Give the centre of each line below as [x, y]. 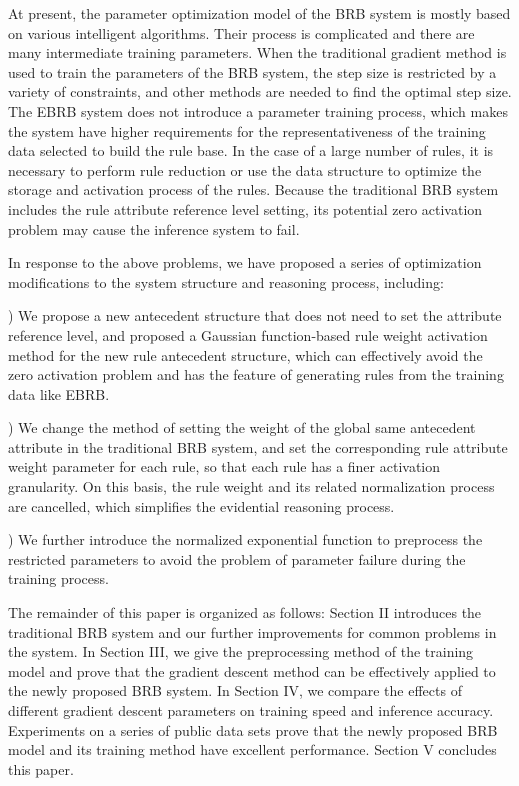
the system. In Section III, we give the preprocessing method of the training [241, 651]
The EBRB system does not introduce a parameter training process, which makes [258, 110]
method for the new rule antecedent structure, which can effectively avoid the [245, 354]
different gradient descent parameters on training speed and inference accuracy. [251, 710]
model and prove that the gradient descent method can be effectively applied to [252, 670]
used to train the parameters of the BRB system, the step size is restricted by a [252, 71]
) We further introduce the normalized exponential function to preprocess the [245, 539]
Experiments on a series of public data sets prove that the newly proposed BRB [253, 729]
